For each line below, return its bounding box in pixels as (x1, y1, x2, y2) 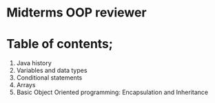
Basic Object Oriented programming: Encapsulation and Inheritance (16, 88, 209, 97)
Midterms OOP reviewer (6, 5, 147, 21)
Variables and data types (16, 67, 88, 75)
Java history (16, 59, 52, 67)
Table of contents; (6, 36, 113, 52)
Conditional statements (16, 73, 83, 82)
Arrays (16, 81, 36, 89)
